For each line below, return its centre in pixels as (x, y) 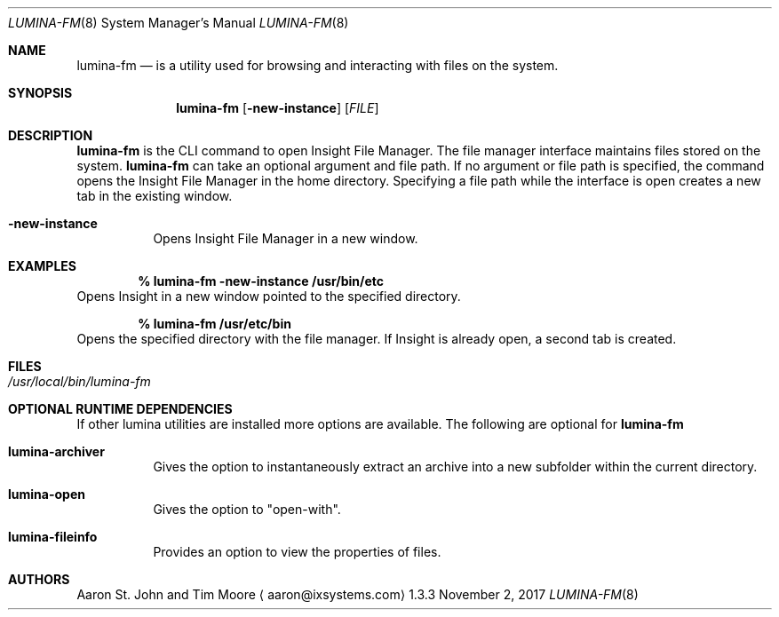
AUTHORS (39, 579)
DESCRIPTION (51, 135)
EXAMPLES (42, 266)
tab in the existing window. (155, 196)
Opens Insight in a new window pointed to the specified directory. (269, 296)
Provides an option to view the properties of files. (297, 552)
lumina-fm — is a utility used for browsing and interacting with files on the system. (318, 65)
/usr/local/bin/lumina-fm (79, 381)
